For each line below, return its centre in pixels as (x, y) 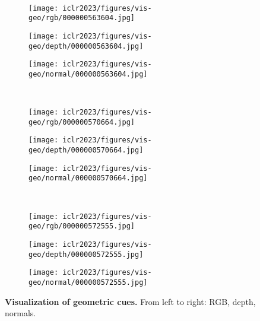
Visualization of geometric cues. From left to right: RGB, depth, (130, 301)
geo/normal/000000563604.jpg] (88, 74)
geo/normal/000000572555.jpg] (88, 282)
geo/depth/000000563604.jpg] (86, 46)
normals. (20, 313)
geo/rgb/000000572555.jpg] (82, 226)
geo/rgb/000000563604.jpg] (82, 18)
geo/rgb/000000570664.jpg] (82, 122)
